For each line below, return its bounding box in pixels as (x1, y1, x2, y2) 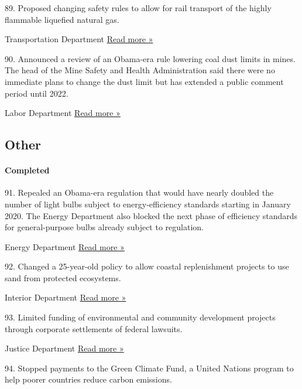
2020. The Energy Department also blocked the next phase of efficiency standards (5, 209, 298, 221)
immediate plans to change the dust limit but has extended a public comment (5, 75, 284, 87)
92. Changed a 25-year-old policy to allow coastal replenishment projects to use (5, 260, 289, 272)
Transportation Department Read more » (5, 33, 153, 45)
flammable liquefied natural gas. (5, 13, 119, 25)
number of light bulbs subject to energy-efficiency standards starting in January (5, 197, 291, 210)
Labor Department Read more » (5, 107, 121, 119)
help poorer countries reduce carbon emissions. (5, 373, 172, 385)
